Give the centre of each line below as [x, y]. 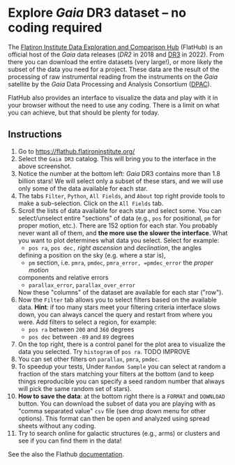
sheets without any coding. [57, 426]
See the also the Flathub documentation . [66, 454]
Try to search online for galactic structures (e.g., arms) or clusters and [119, 433]
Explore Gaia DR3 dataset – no [97, 13]
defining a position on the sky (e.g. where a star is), [92, 255]
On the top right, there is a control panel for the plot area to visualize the [122, 344]
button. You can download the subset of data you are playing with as [116, 404]
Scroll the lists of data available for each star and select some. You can [120, 210]
